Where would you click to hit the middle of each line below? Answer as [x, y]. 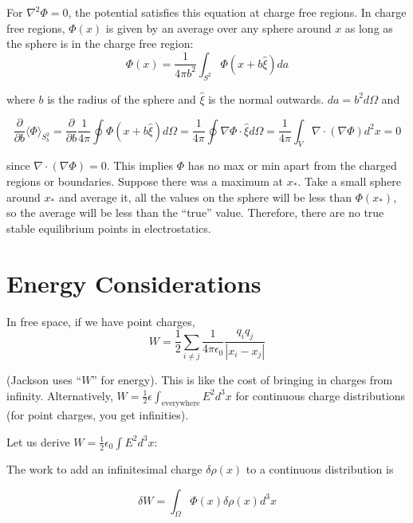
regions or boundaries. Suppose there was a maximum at [145, 181]
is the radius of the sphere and [122, 98]
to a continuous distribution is [320, 468]
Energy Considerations [134, 283]
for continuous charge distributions [321, 395]
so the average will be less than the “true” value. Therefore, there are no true [195, 212]
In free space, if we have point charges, [101, 321]
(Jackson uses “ [44, 379]
